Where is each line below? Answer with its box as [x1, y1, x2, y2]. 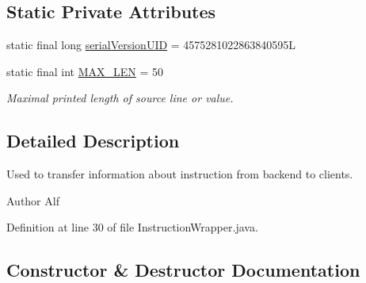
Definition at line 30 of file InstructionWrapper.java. [6, 219, 258, 235]
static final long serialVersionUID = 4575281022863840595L [6, 36, 296, 53]
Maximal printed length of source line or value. [6, 90, 234, 106]
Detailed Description [6, 128, 180, 153]
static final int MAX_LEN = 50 [6, 63, 164, 79]
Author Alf [6, 192, 59, 208]
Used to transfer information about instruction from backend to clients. [6, 166, 353, 182]
